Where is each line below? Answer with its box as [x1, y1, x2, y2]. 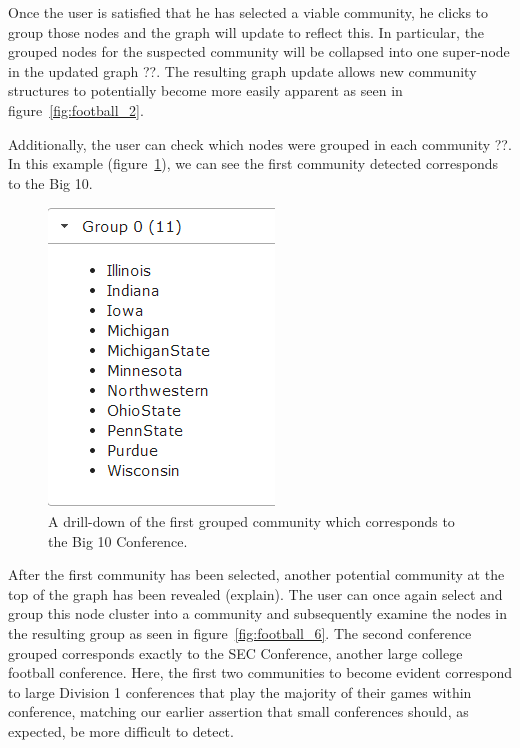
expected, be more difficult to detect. [8, 720, 234, 741]
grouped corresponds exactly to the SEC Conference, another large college [8, 642, 463, 663]
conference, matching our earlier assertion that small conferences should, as [8, 701, 469, 722]
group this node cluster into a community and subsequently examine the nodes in [8, 603, 508, 624]
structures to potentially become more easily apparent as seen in [8, 80, 403, 101]
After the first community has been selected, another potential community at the [8, 564, 505, 585]
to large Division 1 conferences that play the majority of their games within [8, 681, 472, 702]
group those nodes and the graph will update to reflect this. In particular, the [8, 21, 485, 42]
